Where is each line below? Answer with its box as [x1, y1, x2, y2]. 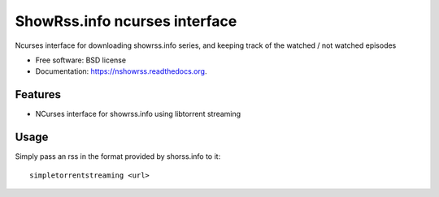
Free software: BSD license [35, 55, 126, 65]
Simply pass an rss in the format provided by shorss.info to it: [15, 152, 221, 161]
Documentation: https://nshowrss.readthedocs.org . [35, 66, 207, 76]
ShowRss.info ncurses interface [15, 12, 237, 30]
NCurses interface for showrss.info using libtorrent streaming [35, 109, 241, 119]
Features [15, 88, 61, 101]
